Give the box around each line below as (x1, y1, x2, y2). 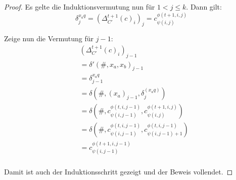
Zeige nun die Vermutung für (4, 33, 94, 44)
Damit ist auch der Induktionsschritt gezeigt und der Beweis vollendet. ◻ (4, 166, 233, 176)
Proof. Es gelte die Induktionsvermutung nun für (4, 2, 155, 12)
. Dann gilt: (186, 2, 222, 12)
